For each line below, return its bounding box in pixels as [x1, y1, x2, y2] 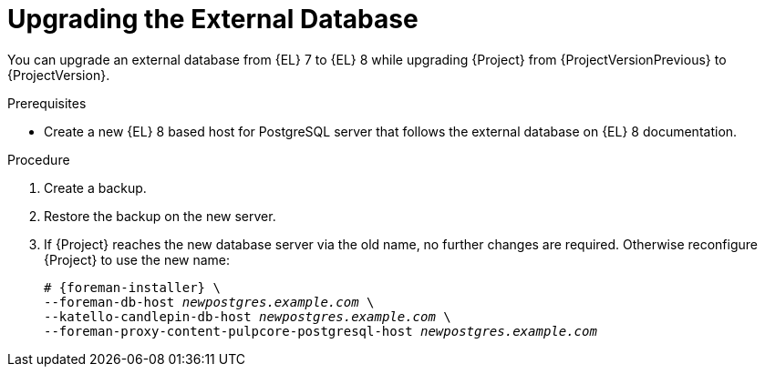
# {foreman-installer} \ [44, 279, 221, 295]
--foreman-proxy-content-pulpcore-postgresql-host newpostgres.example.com [44, 323, 597, 339]
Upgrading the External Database [7, 4, 419, 35]
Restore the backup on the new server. [44, 207, 276, 224]
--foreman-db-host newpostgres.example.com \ [44, 294, 375, 309]
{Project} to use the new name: [44, 251, 231, 268]
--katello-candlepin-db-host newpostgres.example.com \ [44, 308, 451, 324]
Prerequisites [7, 95, 87, 111]
